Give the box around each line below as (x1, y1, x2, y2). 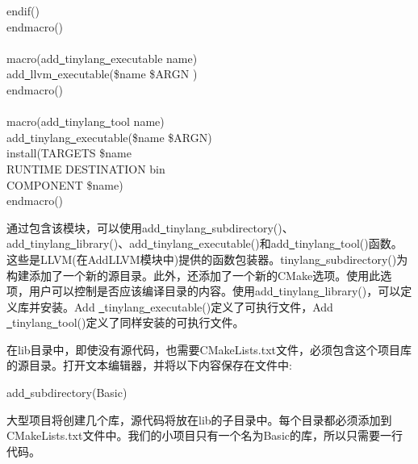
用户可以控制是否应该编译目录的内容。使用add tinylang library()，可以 (28, 282, 401, 299)
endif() (6, 2, 40, 19)
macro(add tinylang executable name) (6, 49, 198, 66)
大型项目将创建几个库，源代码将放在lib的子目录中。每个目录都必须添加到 (6, 411, 392, 428)
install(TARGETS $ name (6, 144, 132, 161)
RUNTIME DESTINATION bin (6, 160, 165, 177)
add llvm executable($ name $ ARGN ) (6, 65, 198, 82)
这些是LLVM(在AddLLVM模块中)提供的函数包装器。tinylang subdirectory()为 (6, 250, 408, 267)
